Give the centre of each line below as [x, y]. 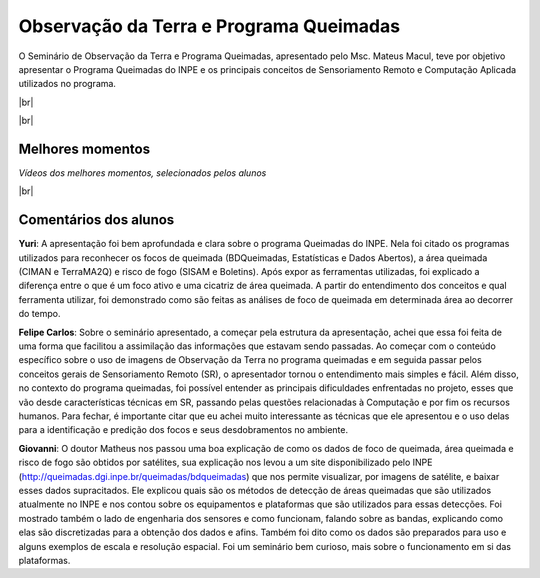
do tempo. [39, 314]
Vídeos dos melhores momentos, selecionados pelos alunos [142, 173]
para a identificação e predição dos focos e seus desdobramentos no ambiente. [183, 430]
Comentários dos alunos [96, 220]
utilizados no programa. [67, 84]
